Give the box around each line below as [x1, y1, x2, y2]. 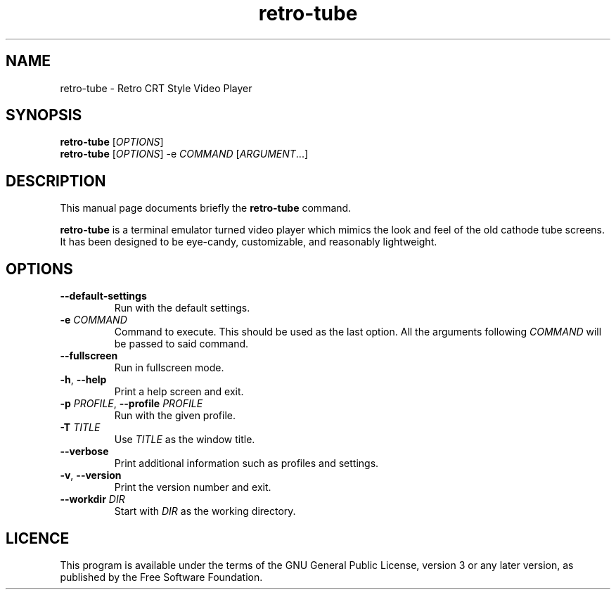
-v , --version [60, 469, 122, 482]
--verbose [60, 445, 109, 458]
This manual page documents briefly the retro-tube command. [60, 202, 352, 215]
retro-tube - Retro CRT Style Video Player [60, 82, 252, 94]
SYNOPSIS [6, 106, 82, 124]
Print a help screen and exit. [114, 385, 244, 398]
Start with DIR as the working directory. [114, 505, 296, 518]
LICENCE [6, 529, 70, 547]
